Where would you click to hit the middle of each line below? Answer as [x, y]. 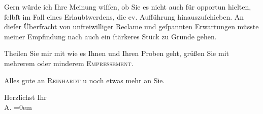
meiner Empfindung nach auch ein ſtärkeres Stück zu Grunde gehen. [110, 36]
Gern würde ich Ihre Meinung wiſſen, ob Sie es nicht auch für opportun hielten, [128, 7]
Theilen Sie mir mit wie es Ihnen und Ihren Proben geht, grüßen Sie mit [117, 53]
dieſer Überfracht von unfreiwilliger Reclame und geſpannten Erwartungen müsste [131, 26]
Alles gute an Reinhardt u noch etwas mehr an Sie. [85, 80]
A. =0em [18, 107]
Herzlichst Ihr [25, 97]
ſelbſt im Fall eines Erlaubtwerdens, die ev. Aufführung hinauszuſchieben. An [124, 16]
